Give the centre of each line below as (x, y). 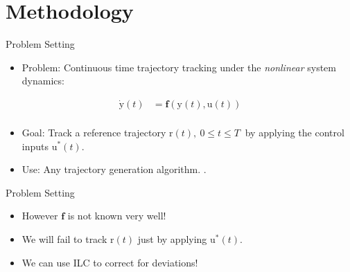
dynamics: (43, 81)
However (40, 216)
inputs (35, 146)
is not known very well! (117, 216)
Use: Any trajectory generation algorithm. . (114, 169)
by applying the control (295, 132)
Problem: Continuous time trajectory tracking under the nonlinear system (179, 67)
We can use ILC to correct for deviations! (110, 262)
